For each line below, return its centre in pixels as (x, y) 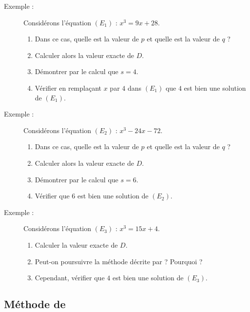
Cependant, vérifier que (70, 278)
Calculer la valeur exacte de (76, 244)
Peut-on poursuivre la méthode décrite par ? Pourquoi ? (119, 261)
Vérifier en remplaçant (68, 88)
